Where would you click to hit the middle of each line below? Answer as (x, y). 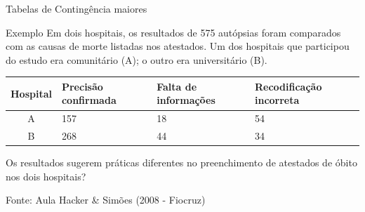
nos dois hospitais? (46, 176)
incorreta (277, 100)
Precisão (82, 86)
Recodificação (288, 86)
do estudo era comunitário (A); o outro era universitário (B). (137, 59)
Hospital (31, 93)
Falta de (177, 86)
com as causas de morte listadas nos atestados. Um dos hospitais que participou (178, 46)
